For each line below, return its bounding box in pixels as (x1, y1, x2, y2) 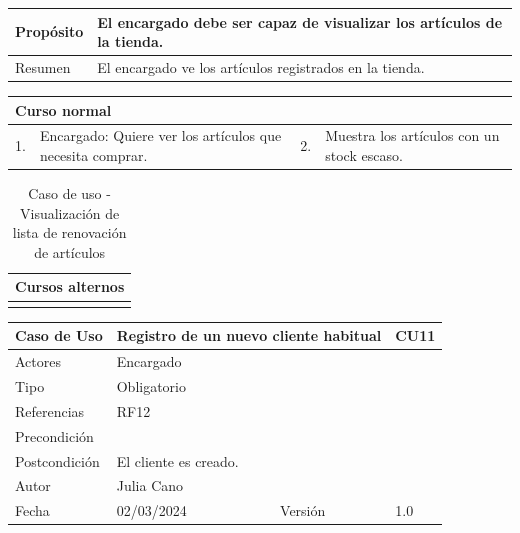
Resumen (15, 56, 71, 77)
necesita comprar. (39, 144, 148, 165)
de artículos (34, 241, 106, 262)
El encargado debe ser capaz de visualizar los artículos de (97, 11, 503, 32)
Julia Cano (116, 475, 184, 496)
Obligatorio (116, 375, 187, 396)
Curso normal (15, 99, 112, 120)
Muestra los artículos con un (325, 125, 500, 146)
